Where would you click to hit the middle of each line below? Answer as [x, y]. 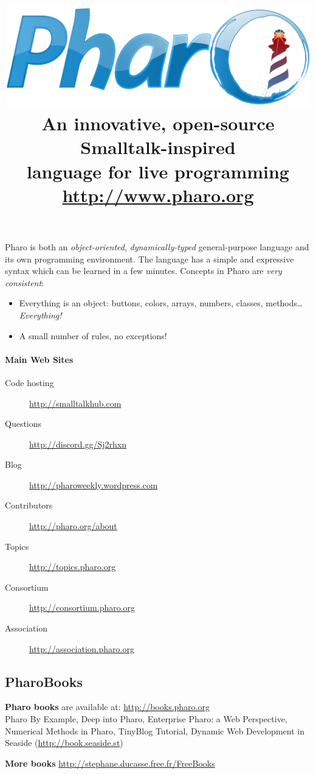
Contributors [29, 505]
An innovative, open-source [158, 123]
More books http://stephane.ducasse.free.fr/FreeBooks [110, 763]
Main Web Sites [39, 359]
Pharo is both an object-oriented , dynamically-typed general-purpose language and [157, 246]
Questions [23, 424]
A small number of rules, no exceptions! [93, 335]
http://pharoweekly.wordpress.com [94, 484]
